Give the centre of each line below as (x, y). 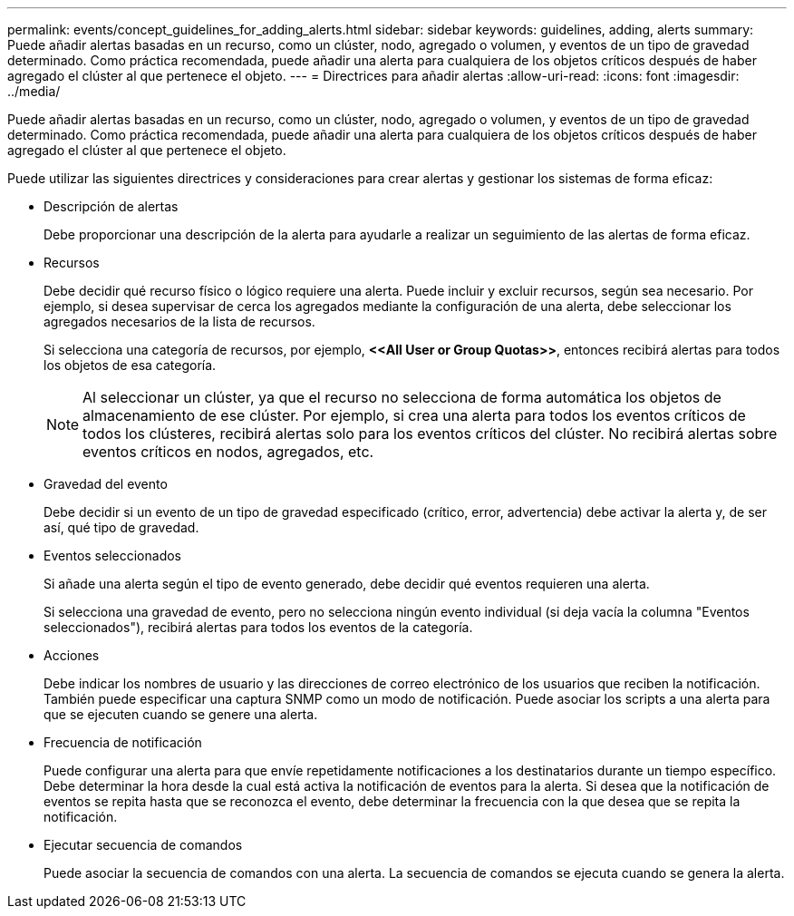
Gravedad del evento (106, 484)
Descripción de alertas (111, 206)
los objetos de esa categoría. (130, 365)
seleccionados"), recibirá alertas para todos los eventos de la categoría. (258, 627)
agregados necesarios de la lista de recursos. (179, 322)
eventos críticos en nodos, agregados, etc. (228, 452)
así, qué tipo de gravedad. (121, 527)
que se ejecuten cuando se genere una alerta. (181, 714)
